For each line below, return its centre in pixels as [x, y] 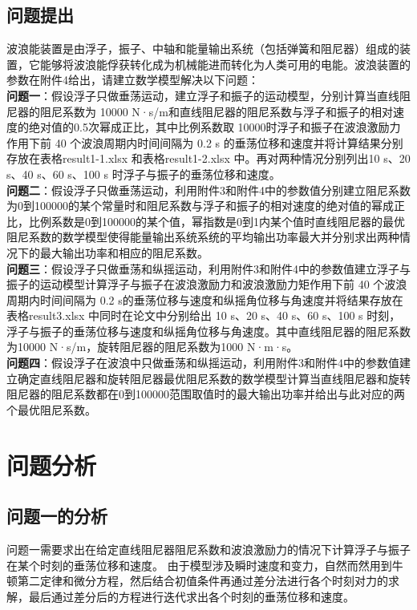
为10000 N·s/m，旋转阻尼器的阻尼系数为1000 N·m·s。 [152, 347]
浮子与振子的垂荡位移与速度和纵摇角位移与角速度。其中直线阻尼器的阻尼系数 [208, 331]
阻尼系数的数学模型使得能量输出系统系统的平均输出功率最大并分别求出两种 [203, 237]
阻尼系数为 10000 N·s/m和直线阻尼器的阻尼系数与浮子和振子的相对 [216, 111]
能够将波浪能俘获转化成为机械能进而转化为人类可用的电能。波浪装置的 [225, 64]
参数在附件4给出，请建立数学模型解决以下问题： [133, 80]
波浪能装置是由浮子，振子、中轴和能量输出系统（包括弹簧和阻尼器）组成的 [203, 48]
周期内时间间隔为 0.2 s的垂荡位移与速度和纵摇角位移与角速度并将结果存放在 [205, 299]
